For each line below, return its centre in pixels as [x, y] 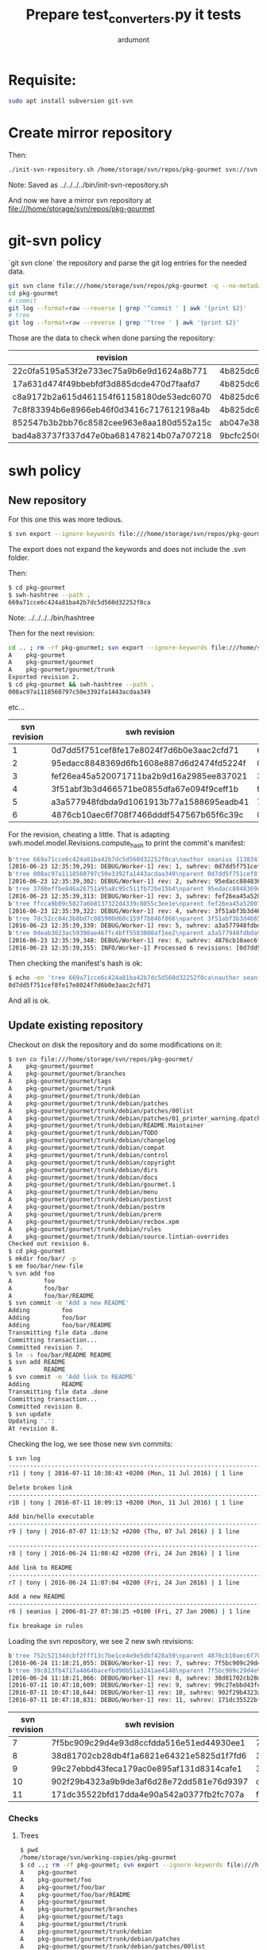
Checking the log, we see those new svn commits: [91, 1444]
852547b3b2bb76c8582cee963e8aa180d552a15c [112, 423]
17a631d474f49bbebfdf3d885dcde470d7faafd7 [106, 384]
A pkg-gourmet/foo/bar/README [75, 1894]
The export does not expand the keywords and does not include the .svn [127, 550]
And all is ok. [29, 1000]
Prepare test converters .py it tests [133, 16]
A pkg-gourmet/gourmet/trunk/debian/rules [85, 1229]
